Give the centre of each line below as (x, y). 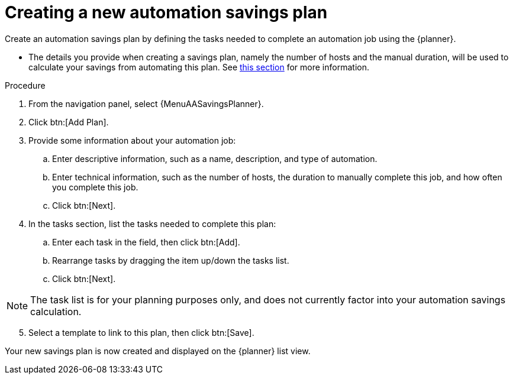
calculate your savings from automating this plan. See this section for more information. (199, 67)
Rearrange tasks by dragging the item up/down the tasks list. (171, 260)
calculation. (56, 311)
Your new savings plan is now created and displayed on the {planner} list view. (158, 351)
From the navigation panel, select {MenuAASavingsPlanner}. (146, 103)
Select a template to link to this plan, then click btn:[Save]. (141, 332)
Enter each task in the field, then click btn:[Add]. (146, 242)
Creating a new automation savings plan (166, 12)
